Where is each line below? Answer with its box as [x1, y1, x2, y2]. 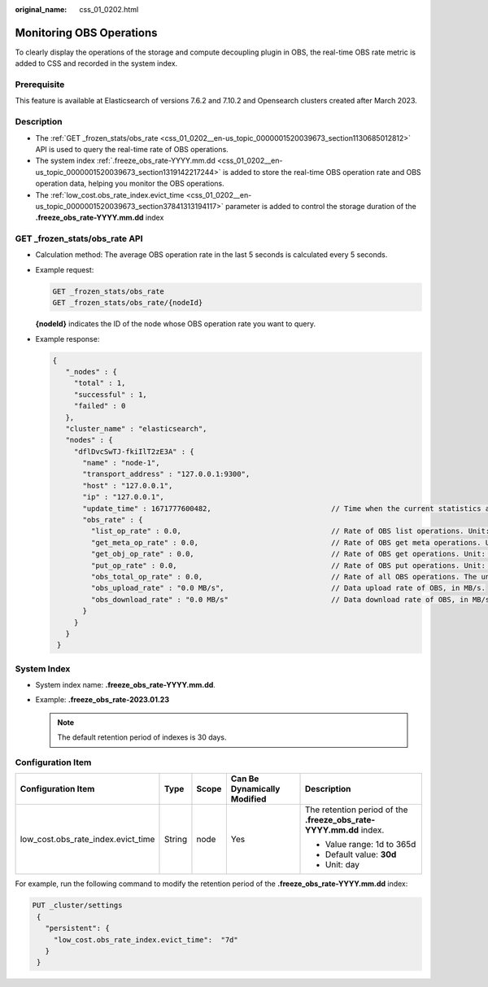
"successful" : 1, [73, 390, 148, 399]
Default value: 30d [325, 849, 397, 860]
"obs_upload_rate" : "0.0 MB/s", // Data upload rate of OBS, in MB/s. [90, 583, 486, 593]
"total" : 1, [73, 378, 126, 388]
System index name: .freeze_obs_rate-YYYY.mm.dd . [35, 680, 216, 690]
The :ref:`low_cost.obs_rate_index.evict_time [35, 190, 185, 199]
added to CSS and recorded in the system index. [15, 59, 178, 68]
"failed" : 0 [73, 401, 126, 411]
